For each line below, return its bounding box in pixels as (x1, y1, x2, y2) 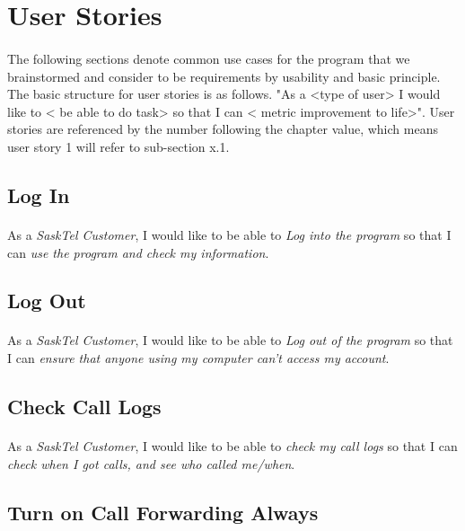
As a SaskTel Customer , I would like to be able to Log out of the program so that (7, 331, 453, 350)
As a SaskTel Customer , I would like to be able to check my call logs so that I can (7, 437, 458, 456)
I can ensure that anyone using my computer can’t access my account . (7, 349, 390, 367)
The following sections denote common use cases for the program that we (7, 49, 410, 67)
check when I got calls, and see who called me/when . (7, 454, 295, 473)
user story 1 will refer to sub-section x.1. (7, 137, 230, 155)
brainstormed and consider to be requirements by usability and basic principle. (7, 66, 441, 85)
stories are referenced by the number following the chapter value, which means (7, 119, 438, 138)
